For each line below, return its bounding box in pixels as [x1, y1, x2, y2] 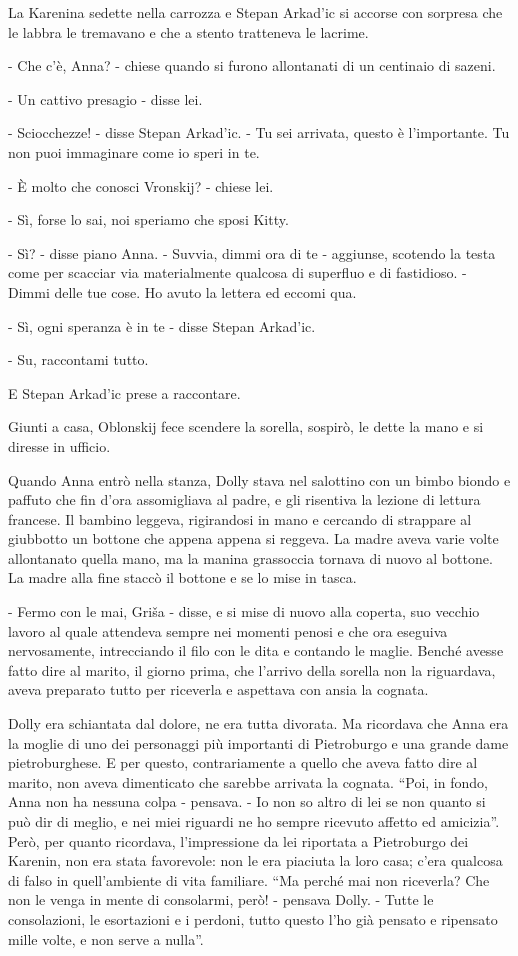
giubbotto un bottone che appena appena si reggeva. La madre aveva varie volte [8, 528, 499, 549]
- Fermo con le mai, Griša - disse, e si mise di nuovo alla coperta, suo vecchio [8, 601, 480, 622]
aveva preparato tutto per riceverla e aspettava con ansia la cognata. [8, 679, 429, 700]
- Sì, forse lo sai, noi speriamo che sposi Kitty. [8, 209, 289, 230]
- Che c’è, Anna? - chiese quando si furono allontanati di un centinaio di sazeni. [8, 55, 496, 76]
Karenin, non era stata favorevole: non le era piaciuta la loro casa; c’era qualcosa [8, 850, 503, 871]
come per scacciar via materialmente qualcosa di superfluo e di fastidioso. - [8, 262, 467, 283]
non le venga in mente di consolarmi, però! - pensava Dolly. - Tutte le [8, 889, 434, 910]
